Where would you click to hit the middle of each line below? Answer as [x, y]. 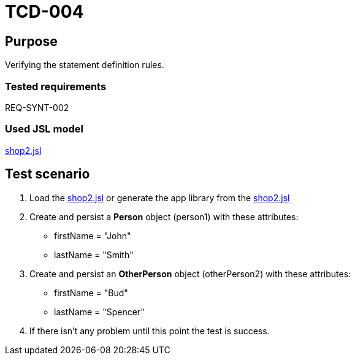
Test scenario [48, 174]
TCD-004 [44, 12]
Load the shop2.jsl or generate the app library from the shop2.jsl [160, 197]
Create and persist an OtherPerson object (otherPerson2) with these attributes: [190, 274]
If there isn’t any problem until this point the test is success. [150, 331]
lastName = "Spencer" [99, 312]
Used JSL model [44, 129]
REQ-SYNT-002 [37, 107]
